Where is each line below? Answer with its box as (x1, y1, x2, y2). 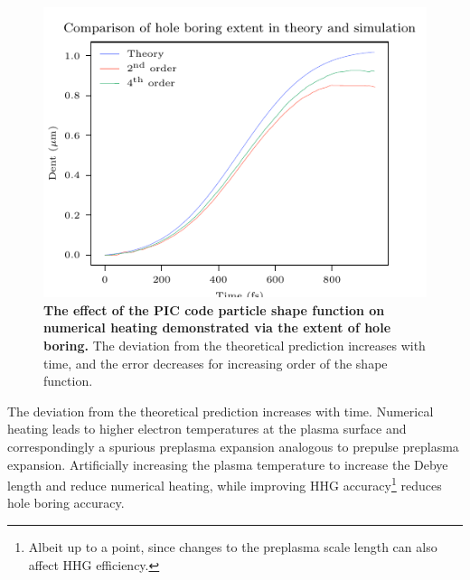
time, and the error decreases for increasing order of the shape (43, 353, 388, 372)
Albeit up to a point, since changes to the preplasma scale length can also (28, 537, 437, 556)
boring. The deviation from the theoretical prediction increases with (43, 335, 426, 354)
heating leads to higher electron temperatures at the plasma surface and (7, 419, 407, 438)
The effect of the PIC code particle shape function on (43, 300, 385, 319)
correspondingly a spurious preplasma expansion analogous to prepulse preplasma (7, 436, 459, 455)
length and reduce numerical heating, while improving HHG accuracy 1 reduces (7, 473, 442, 494)
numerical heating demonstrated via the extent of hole (43, 318, 391, 337)
